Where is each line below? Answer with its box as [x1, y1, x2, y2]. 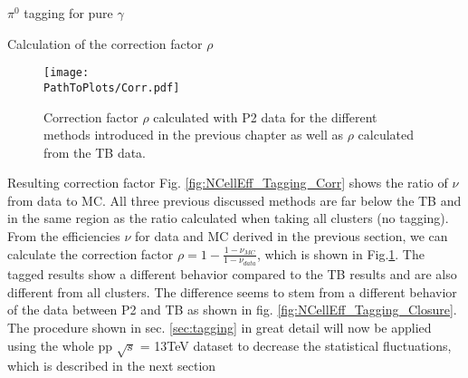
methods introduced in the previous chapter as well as [43, 125, 343, 144]
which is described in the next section [7, 356, 216, 375]
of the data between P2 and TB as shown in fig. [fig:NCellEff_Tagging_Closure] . [7, 300, 457, 319]
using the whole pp [7, 335, 112, 354]
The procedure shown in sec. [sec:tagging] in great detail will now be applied [7, 317, 432, 336]
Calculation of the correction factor [7, 34, 203, 53]
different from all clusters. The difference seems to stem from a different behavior [7, 282, 457, 301]
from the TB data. [43, 142, 147, 161]
